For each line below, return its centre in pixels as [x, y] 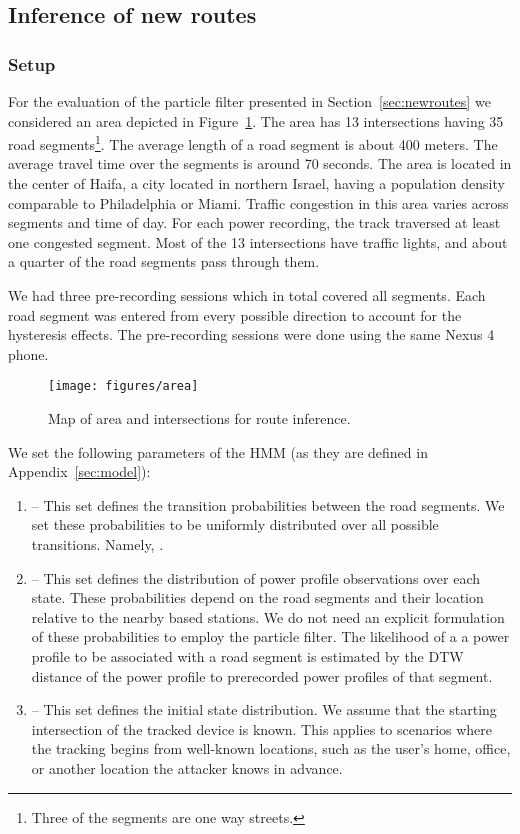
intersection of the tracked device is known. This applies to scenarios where [262, 728]
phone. [28, 353]
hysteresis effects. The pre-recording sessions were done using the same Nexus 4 [251, 334]
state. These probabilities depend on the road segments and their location [257, 597]
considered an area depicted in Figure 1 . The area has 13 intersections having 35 [256, 120]
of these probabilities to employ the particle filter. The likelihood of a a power [270, 636]
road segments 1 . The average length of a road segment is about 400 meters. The [253, 142]
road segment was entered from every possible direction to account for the [235, 314]
